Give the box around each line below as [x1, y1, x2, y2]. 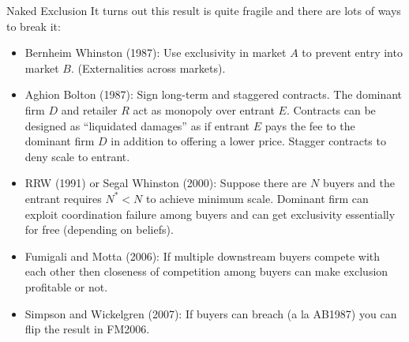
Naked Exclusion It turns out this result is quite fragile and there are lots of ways [6, 2, 401, 18]
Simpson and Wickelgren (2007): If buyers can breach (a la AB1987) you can [24, 305, 397, 321]
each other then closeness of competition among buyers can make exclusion [24, 263, 388, 280]
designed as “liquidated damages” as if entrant [24, 117, 250, 133]
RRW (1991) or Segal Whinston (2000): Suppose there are [24, 175, 307, 191]
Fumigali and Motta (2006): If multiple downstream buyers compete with [24, 247, 381, 264]
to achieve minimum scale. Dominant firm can [146, 190, 369, 206]
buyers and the [322, 175, 396, 191]
